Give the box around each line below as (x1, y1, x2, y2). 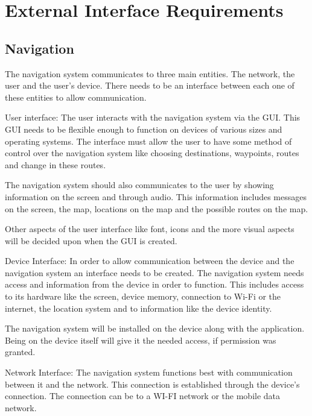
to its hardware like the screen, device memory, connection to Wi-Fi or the (5, 290, 281, 303)
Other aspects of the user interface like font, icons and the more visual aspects (5, 222, 294, 235)
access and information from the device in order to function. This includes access (5, 278, 304, 291)
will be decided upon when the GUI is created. (5, 234, 177, 247)
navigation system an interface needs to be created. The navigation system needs (5, 266, 304, 279)
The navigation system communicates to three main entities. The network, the (5, 67, 295, 80)
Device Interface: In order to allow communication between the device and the (5, 254, 294, 267)
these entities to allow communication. (5, 90, 147, 103)
